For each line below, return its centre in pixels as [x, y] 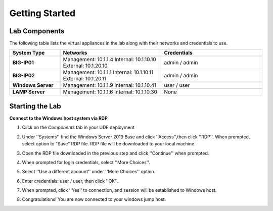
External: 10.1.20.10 [85, 66]
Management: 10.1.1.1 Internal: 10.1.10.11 [108, 72]
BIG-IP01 [23, 63]
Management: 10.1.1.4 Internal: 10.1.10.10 [109, 60]
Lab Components [37, 31]
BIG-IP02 [24, 76]
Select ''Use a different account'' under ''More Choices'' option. [89, 172]
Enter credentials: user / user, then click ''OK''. [70, 181]
